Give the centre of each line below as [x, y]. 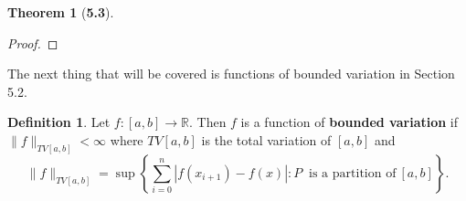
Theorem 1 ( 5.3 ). [61, 12]
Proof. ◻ [33, 42]
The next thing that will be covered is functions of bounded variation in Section [231, 74]
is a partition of [353, 173]
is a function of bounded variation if [349, 122]
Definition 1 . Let [59, 122]
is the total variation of [266, 139]
